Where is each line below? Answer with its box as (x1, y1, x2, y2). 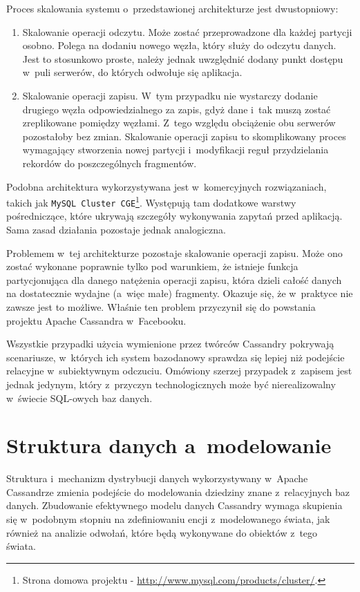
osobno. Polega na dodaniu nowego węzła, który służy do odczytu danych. (22, 38, 337, 52)
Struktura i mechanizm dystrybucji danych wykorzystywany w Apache (6, 471, 308, 486)
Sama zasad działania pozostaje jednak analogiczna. (6, 222, 226, 237)
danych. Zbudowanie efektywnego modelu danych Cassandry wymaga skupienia (6, 498, 343, 513)
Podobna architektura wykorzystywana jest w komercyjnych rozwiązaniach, (6, 179, 327, 193)
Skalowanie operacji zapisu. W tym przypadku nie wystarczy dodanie (22, 88, 318, 102)
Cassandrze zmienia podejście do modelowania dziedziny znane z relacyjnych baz (6, 484, 350, 499)
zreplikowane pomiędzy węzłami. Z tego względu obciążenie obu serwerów (22, 115, 336, 130)
